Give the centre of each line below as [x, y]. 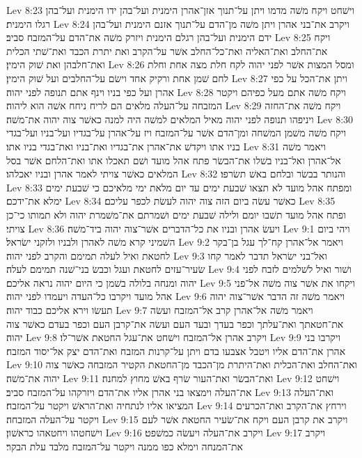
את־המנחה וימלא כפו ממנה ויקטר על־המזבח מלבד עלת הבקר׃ [125, 446]
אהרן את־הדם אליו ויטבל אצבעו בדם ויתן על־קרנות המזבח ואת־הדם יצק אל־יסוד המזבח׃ [176, 350]
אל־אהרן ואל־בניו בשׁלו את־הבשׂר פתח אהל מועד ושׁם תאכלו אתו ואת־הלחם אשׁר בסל [174, 160]
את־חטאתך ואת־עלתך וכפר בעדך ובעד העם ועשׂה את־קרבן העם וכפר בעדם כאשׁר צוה [175, 323]
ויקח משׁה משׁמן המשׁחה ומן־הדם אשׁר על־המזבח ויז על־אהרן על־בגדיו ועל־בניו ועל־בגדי [176, 133]
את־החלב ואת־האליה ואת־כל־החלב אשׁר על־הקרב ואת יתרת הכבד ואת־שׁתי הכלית [167, 50]
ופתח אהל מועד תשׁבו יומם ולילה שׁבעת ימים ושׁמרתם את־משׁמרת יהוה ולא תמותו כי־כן [176, 214]
